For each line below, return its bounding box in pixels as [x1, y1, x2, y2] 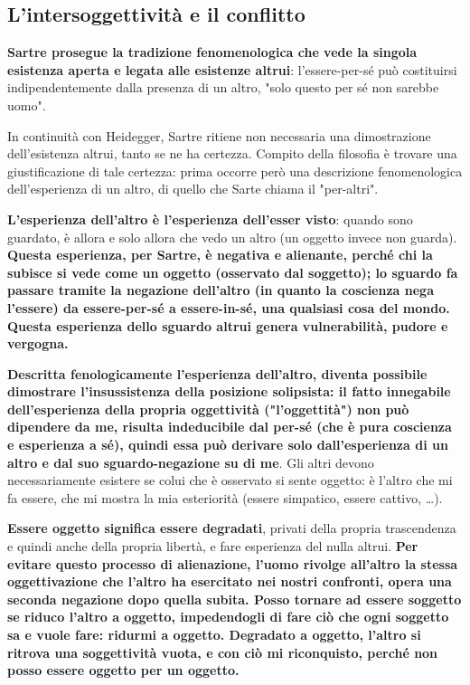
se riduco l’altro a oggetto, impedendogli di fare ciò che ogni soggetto [7, 607, 449, 626]
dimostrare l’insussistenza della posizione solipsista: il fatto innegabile [7, 382, 451, 401]
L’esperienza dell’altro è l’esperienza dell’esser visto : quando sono [7, 209, 413, 228]
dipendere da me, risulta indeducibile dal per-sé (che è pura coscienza [7, 417, 452, 436]
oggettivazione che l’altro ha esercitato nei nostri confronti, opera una [7, 572, 452, 591]
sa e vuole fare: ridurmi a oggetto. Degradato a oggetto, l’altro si [7, 625, 421, 644]
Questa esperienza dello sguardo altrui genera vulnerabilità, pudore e [7, 316, 448, 335]
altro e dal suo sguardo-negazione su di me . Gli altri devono [7, 452, 374, 471]
